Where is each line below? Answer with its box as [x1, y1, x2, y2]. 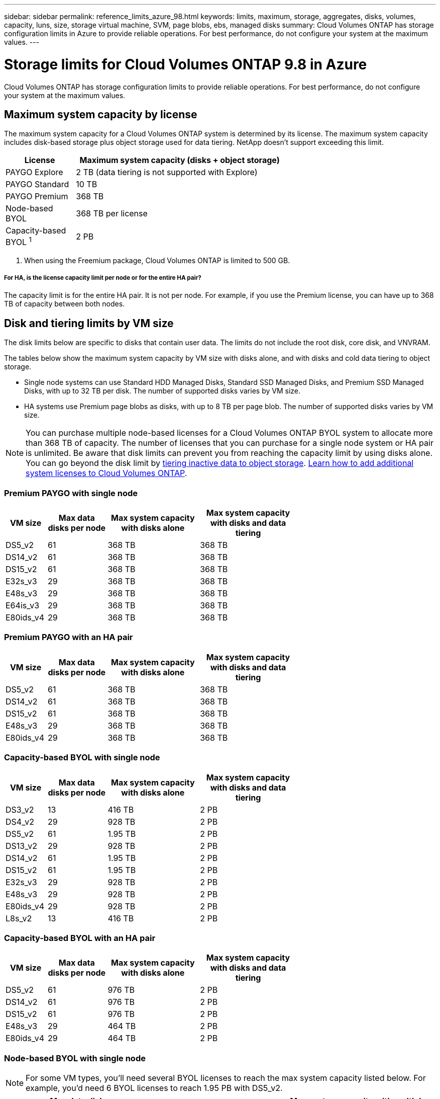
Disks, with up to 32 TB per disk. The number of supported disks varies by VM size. [24, 386, 300, 396]
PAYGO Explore [6, 167, 63, 178]
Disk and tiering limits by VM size [4, 317, 174, 330]
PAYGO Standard [6, 179, 69, 190]
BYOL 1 [6, 235, 32, 248]
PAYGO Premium [6, 191, 68, 202]
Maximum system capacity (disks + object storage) [79, 155, 280, 166]
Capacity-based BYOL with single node [4, 752, 160, 763]
